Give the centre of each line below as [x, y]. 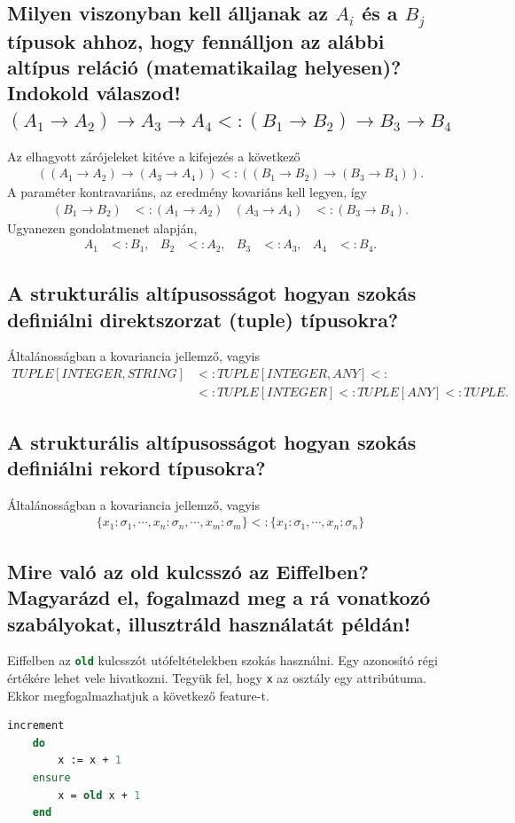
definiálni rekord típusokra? [137, 467]
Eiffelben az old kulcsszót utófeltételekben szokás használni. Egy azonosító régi [222, 660]
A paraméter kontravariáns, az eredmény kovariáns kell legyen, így [187, 192]
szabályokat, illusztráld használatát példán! [209, 623]
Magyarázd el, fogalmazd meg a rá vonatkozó [219, 597]
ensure [51, 778]
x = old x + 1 [99, 795]
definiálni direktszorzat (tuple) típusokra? [203, 319]
